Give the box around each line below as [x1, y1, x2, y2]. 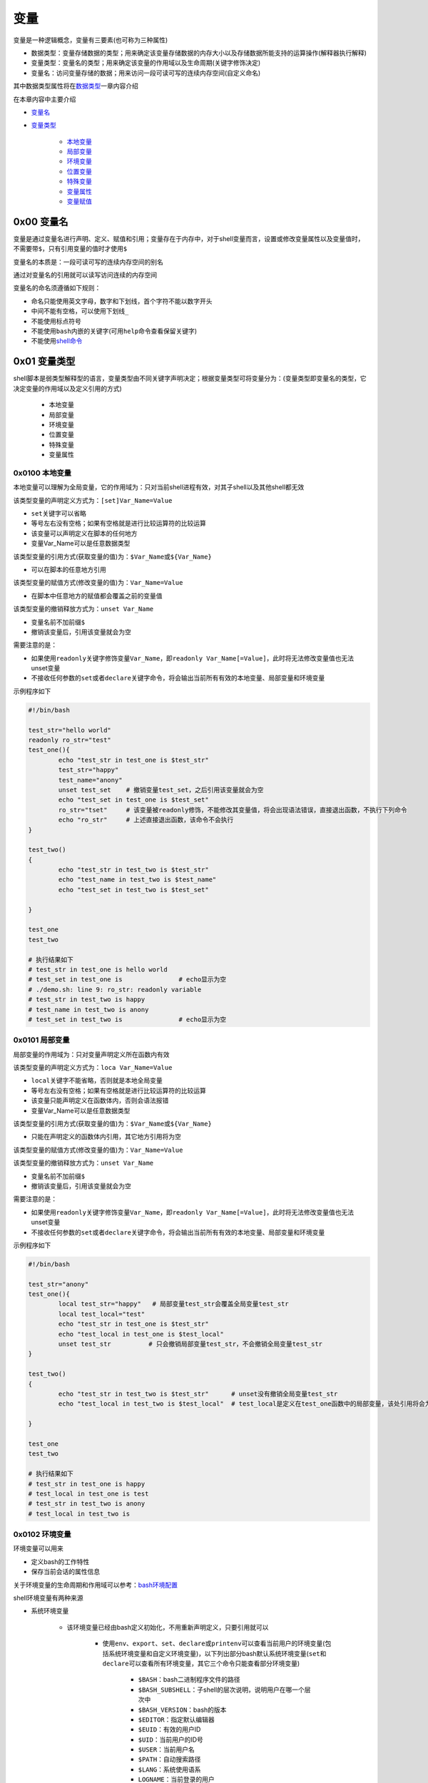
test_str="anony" [28, 1280, 89, 1288]
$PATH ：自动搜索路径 [138, 1755, 201, 1764]
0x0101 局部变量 [13, 1035, 71, 1045]
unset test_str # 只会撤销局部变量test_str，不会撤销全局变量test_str [58, 1340, 323, 1348]
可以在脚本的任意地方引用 [31, 565, 106, 573]
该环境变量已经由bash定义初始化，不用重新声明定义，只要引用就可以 [66, 1623, 269, 1631]
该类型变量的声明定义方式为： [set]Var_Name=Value [13, 496, 173, 504]
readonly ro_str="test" [28, 736, 112, 745]
